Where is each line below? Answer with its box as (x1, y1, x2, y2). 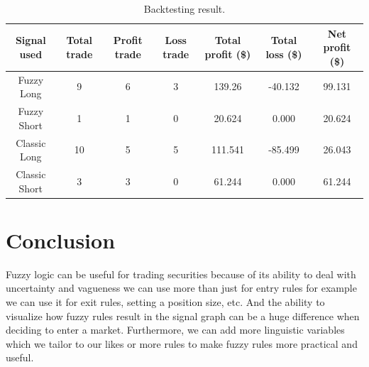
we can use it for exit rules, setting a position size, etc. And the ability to (6, 294, 325, 309)
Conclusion (6, 225, 116, 254)
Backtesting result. (143, 1, 226, 16)
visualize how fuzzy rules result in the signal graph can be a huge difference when (6, 308, 360, 323)
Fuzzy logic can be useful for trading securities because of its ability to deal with (6, 266, 356, 281)
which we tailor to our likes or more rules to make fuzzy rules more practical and (6, 336, 358, 351)
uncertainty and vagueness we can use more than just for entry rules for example (6, 280, 357, 295)
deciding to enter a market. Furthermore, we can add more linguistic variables (6, 322, 345, 337)
